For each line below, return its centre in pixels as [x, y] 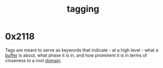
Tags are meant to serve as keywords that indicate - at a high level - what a [82, 50]
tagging [83, 9]
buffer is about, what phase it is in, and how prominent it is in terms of [76, 55]
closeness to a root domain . [33, 60]
